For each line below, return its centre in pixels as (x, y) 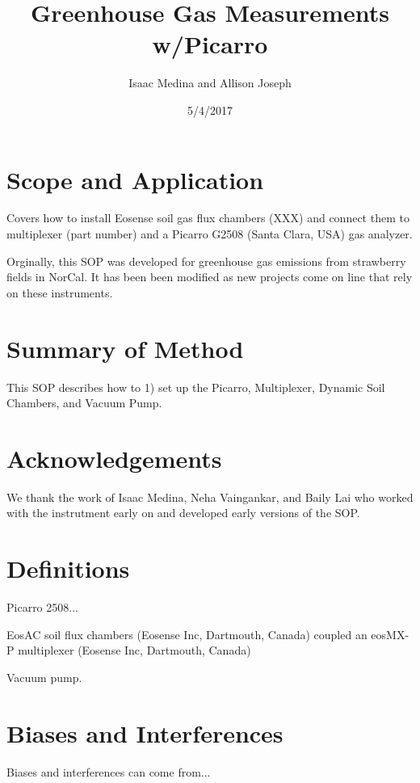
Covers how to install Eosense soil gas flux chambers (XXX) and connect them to (208, 218)
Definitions (68, 568)
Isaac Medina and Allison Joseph (210, 83)
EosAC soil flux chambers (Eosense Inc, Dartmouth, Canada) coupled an (187, 634)
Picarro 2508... (42, 607)
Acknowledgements (114, 458)
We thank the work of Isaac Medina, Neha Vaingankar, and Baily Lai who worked (210, 497)
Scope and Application (135, 179)
